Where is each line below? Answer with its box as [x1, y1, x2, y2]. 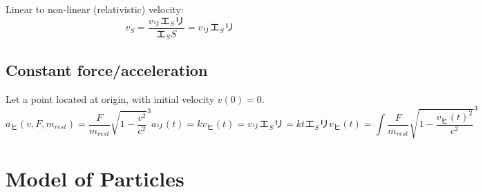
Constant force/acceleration [6, 59, 208, 80]
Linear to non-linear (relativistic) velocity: [6, 2, 184, 16]
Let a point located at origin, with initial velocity [6, 91, 215, 106]
